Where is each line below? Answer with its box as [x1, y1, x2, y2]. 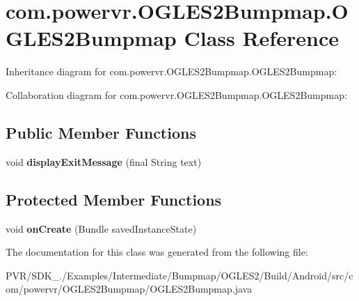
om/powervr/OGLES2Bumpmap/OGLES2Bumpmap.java [6, 281, 253, 296]
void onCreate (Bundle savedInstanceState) [6, 221, 197, 236]
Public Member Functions [6, 121, 196, 143]
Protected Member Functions [6, 188, 222, 210]
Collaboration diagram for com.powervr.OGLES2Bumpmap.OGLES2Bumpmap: [6, 87, 347, 102]
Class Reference [184, 24, 339, 52]
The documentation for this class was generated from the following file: [6, 245, 308, 259]
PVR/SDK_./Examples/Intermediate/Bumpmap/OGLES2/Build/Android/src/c [6, 268, 353, 282]
